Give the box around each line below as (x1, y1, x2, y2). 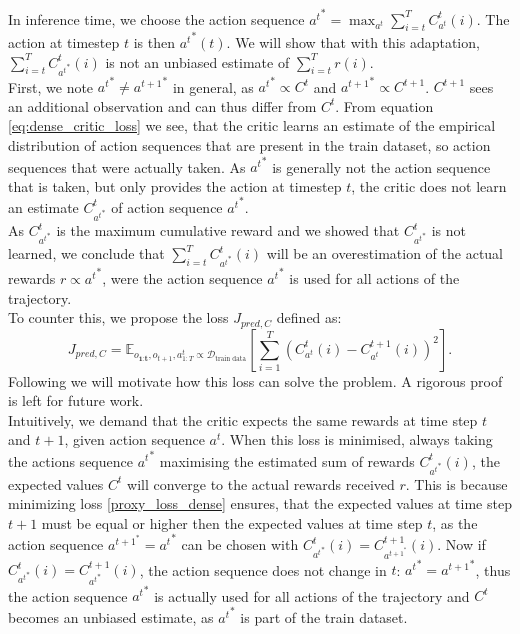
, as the (432, 512, 478, 533)
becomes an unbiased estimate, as (8, 606, 214, 627)
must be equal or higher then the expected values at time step (41, 512, 423, 533)
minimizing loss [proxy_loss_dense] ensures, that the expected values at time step (8, 493, 512, 514)
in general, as (172, 76, 254, 97)
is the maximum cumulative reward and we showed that (56, 220, 400, 241)
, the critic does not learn (351, 175, 507, 196)
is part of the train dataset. (240, 606, 408, 627)
